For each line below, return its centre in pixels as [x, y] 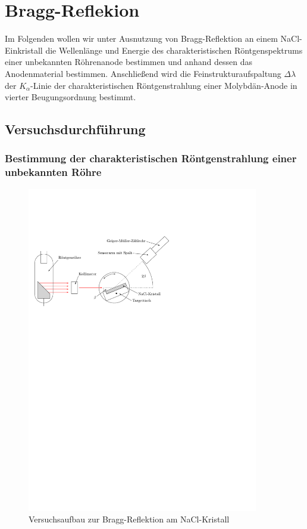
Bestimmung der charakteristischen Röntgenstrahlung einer [151, 158]
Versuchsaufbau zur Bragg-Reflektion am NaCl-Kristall [129, 519]
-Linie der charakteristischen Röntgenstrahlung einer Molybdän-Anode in [164, 85]
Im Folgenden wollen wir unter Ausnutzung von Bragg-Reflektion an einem [141, 38]
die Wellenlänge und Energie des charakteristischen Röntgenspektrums [174, 50]
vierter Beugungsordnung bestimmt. [71, 97]
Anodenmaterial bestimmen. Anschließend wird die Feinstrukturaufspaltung [143, 73]
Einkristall [24, 50]
